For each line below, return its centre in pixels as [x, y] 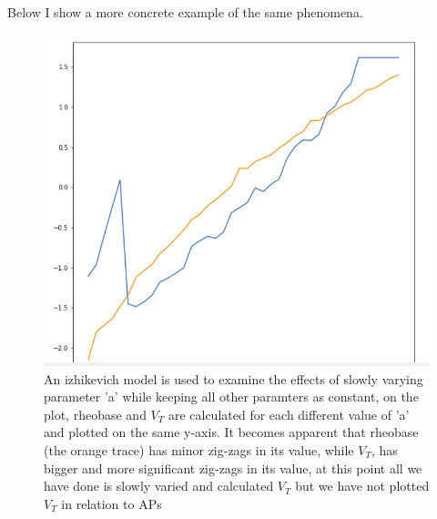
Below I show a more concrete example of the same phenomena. [185, 12]
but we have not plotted [362, 486]
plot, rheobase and [95, 414]
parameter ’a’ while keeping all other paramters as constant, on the [231, 397]
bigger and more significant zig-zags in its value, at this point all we [233, 468]
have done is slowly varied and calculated [159, 486]
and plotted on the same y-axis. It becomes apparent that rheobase [231, 432]
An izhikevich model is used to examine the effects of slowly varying [234, 378]
